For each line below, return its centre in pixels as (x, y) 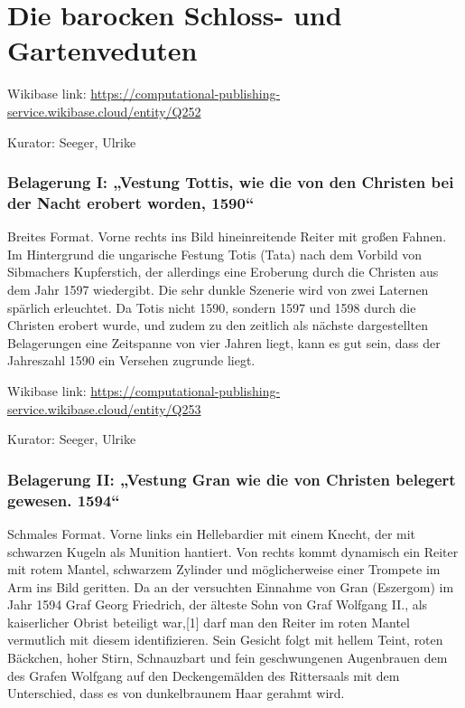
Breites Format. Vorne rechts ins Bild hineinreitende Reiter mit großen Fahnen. (227, 236)
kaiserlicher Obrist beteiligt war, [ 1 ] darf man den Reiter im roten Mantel (209, 622)
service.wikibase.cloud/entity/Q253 (104, 408)
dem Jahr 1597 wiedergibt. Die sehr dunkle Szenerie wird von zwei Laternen (218, 290)
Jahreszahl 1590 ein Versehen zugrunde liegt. (131, 360)
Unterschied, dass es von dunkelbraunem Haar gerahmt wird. (176, 693)
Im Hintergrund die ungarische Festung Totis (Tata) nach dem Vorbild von (215, 254)
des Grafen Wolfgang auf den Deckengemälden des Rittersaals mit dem (204, 675)
